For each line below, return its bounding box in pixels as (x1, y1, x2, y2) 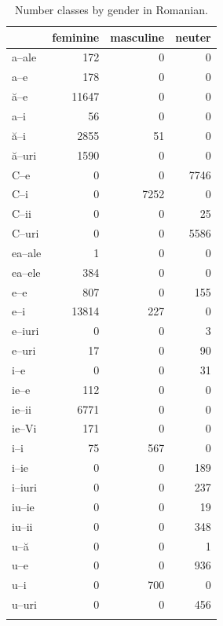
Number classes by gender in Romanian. (14, 2, 208, 17)
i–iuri (12, 479, 37, 495)
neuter (175, 28, 211, 45)
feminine (52, 28, 100, 45)
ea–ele (12, 263, 41, 280)
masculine (110, 28, 165, 45)
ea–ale (12, 244, 42, 260)
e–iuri (12, 322, 39, 339)
